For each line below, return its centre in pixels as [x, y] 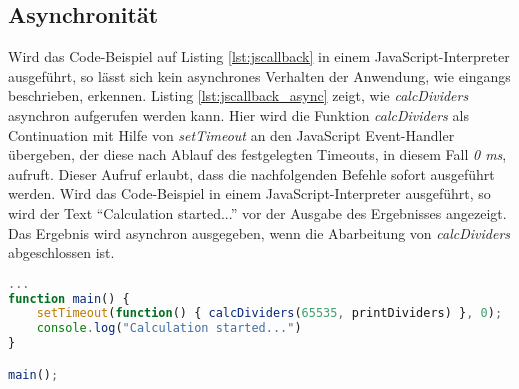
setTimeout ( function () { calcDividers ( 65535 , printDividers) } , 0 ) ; [269, 313]
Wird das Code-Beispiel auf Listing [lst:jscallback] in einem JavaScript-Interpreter [259, 56]
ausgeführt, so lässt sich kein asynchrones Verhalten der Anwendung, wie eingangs [259, 75]
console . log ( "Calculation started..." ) [169, 328]
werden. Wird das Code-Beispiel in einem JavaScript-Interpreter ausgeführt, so [249, 193]
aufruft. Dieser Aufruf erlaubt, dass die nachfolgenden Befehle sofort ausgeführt [251, 173]
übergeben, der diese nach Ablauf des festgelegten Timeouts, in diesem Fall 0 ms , [257, 154]
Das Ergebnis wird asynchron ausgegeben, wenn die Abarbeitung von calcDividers [259, 232]
